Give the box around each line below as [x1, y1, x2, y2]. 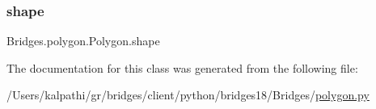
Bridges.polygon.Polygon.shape [6, 32, 160, 49]
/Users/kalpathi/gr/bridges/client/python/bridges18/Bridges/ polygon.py [6, 86, 370, 103]
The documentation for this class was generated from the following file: [6, 59, 358, 76]
